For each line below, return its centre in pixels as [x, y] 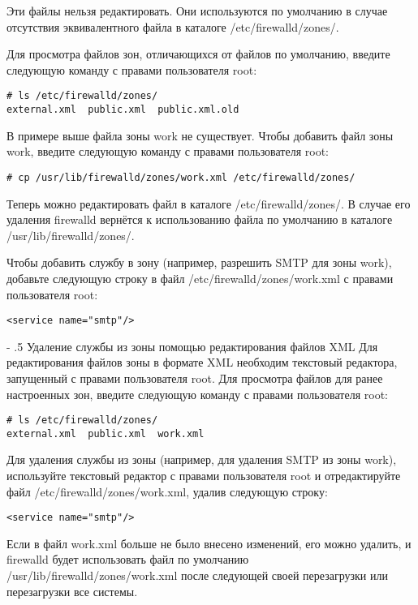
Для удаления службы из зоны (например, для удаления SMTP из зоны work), [202, 459]
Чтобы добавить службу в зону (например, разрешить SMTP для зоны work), [199, 262]
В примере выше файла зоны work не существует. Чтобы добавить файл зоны [200, 135]
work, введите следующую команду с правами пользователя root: [168, 151]
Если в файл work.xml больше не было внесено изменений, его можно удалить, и [209, 543]
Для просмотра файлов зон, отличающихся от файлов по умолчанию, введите [198, 54]
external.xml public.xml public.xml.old [123, 110]
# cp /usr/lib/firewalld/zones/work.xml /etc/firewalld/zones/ [181, 177]
